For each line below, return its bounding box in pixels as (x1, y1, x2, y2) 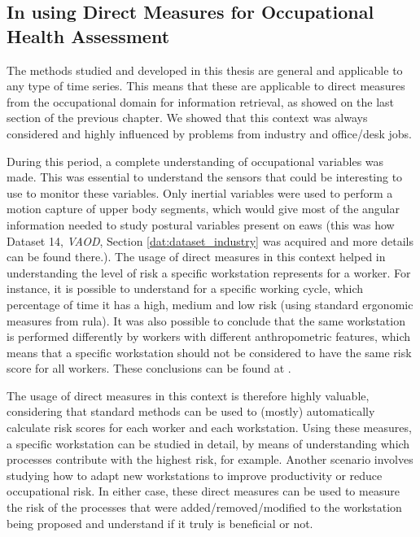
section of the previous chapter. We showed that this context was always (7, 109, 368, 126)
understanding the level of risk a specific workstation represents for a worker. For (7, 264, 411, 281)
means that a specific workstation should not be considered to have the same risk (7, 343, 412, 360)
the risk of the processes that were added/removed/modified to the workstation (7, 499, 402, 516)
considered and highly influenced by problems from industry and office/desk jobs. (7, 124, 412, 142)
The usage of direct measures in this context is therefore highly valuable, (7, 386, 370, 404)
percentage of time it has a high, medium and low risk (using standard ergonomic (7, 295, 413, 312)
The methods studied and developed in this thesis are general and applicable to (7, 61, 403, 78)
